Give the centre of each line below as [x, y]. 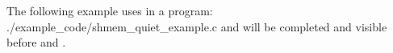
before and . [36, 42]
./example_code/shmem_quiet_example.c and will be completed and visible [197, 26]
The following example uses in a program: [110, 10]
